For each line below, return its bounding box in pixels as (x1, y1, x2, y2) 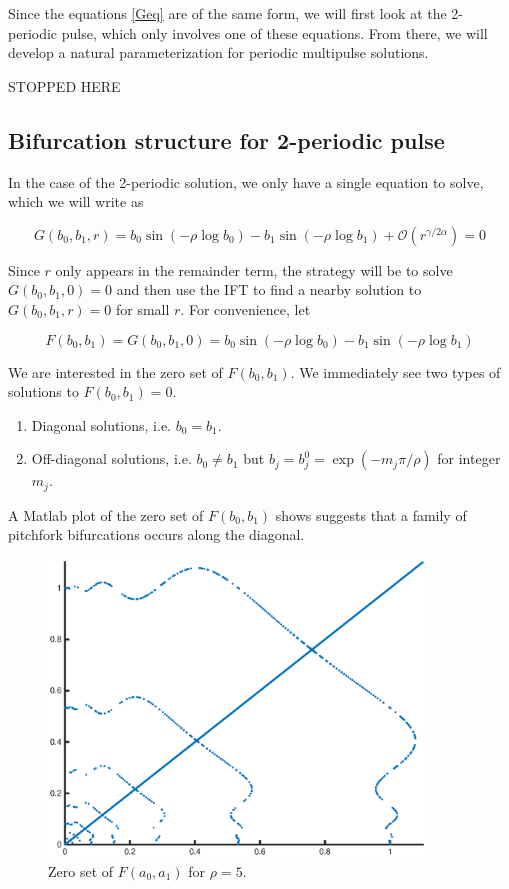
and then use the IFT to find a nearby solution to (116, 279, 422, 300)
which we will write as (8, 191, 144, 212)
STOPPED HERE (8, 75, 121, 96)
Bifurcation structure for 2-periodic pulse (8, 124, 445, 155)
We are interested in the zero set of (8, 361, 223, 382)
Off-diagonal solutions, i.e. (31, 448, 192, 469)
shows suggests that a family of (275, 504, 467, 525)
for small (116, 298, 170, 319)
